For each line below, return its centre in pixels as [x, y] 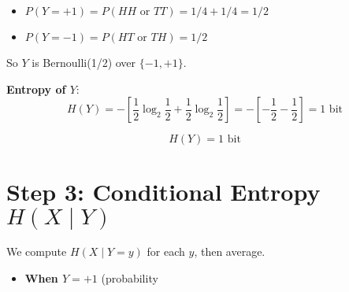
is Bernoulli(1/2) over [84, 62]
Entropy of [36, 89]
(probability [130, 277]
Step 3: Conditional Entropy [163, 192]
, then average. [230, 251]
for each [166, 251]
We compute [37, 251]
